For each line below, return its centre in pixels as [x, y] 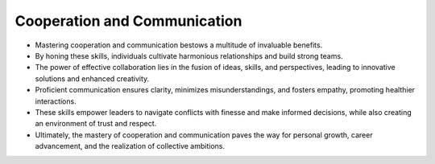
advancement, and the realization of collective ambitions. [130, 146]
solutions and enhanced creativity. [92, 78]
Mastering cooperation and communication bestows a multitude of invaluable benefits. [179, 45]
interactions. [56, 101]
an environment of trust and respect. [96, 124]
